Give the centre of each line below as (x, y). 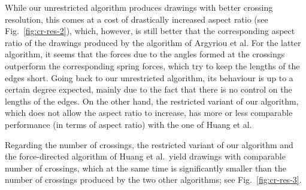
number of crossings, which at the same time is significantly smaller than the (146, 168)
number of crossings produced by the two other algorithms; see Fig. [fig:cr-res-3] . (153, 180)
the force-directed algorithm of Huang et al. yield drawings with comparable (145, 156)
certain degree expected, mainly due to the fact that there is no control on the (149, 89)
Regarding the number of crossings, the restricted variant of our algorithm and (149, 144)
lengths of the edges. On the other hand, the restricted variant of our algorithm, (152, 101)
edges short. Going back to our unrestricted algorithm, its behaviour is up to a (149, 77)
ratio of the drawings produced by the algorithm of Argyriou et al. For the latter (153, 42)
